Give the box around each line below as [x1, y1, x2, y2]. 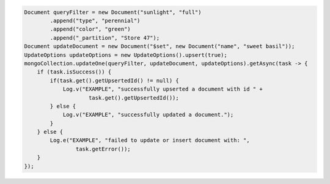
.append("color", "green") [50, 26, 131, 33]
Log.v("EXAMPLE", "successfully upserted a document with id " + [62, 86, 263, 93]
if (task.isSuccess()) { [37, 68, 112, 76]
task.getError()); [75, 145, 131, 152]
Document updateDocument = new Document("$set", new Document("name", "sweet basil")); [24, 43, 295, 50]
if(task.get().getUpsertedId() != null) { [50, 77, 180, 84]
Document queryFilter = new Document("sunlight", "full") [24, 9, 202, 15]
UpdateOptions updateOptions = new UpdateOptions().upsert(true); [24, 51, 227, 58]
